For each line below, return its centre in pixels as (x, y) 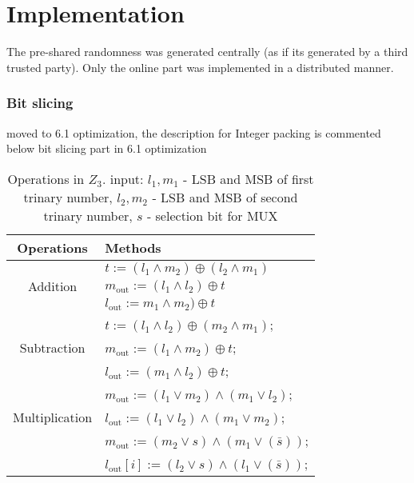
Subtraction (52, 347)
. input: (123, 178)
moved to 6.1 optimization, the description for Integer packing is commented (194, 132)
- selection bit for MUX (212, 215)
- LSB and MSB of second (225, 197)
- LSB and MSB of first (249, 178)
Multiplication (53, 417)
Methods (133, 247)
